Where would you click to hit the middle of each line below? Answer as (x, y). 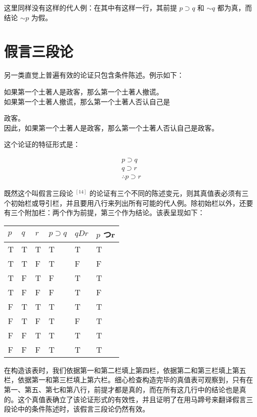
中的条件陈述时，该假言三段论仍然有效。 (83, 409)
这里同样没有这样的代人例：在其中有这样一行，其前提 (90, 7)
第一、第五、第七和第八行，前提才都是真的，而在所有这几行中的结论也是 (122, 389)
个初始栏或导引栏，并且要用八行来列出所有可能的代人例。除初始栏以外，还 (125, 203)
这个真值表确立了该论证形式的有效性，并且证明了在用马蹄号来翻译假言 (132, 399)
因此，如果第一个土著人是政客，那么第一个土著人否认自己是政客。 (111, 127)
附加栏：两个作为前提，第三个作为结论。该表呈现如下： (114, 212)
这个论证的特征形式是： (42, 144)
